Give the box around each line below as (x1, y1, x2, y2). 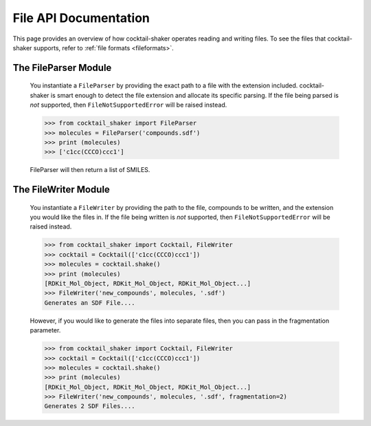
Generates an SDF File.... (44, 299, 135, 306)
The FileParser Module (12, 62, 112, 74)
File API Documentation (12, 10, 150, 25)
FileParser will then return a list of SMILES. (30, 166, 150, 174)
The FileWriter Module (12, 184, 110, 195)
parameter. (30, 326, 61, 334)
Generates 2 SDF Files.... (44, 403, 135, 410)
